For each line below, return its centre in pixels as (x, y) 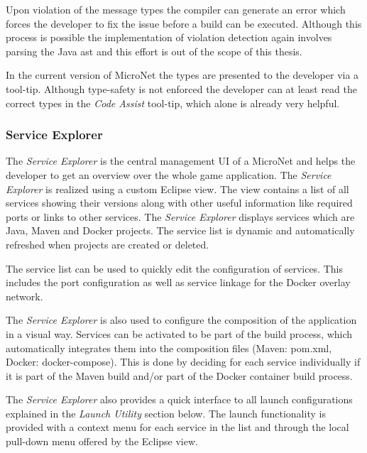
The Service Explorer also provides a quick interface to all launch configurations (179, 399)
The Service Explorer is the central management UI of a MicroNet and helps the (181, 161)
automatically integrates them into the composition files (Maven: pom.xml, (169, 348)
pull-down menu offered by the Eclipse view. (102, 441)
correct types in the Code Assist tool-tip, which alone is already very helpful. (173, 103)
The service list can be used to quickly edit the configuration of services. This (174, 268)
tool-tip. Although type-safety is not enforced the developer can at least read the (182, 88)
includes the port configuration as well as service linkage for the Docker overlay (178, 282)
